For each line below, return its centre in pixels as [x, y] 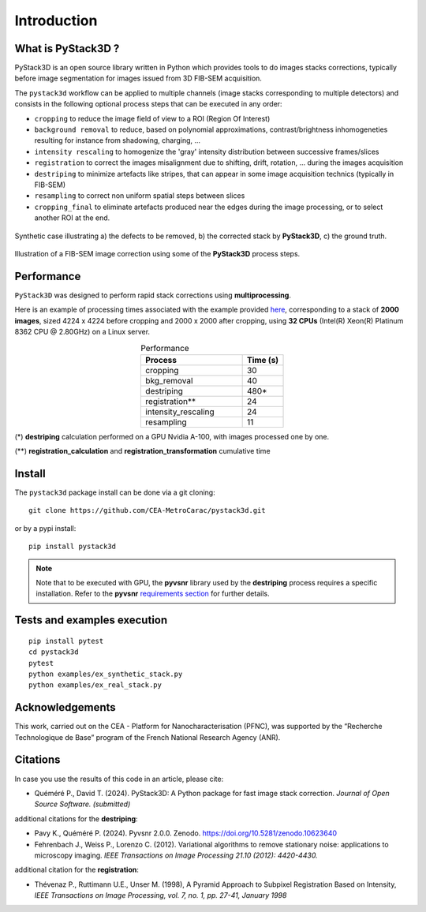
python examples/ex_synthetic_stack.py [106, 674]
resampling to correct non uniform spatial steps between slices [140, 196]
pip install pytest [66, 641]
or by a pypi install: [45, 528]
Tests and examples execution [91, 620]
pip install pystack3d [73, 547]
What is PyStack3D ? [67, 49]
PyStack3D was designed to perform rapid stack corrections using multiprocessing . [153, 295]
